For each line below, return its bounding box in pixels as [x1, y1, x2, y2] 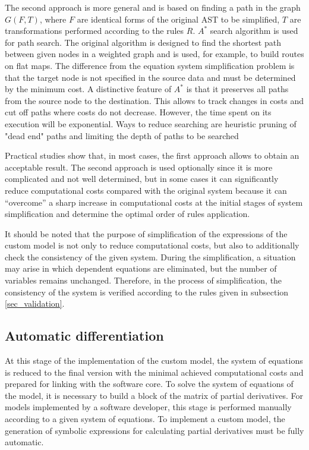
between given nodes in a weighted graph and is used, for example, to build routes [5, 48, 304, 60]
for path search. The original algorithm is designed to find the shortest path [5, 36, 281, 48]
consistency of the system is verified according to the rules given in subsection [5, 285, 289, 298]
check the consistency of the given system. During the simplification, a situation [5, 250, 296, 263]
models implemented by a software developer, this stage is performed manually [5, 401, 292, 413]
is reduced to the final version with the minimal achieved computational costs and [5, 366, 304, 378]
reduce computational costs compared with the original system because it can [5, 184, 287, 196]
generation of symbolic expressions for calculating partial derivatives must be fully [5, 424, 304, 436]
